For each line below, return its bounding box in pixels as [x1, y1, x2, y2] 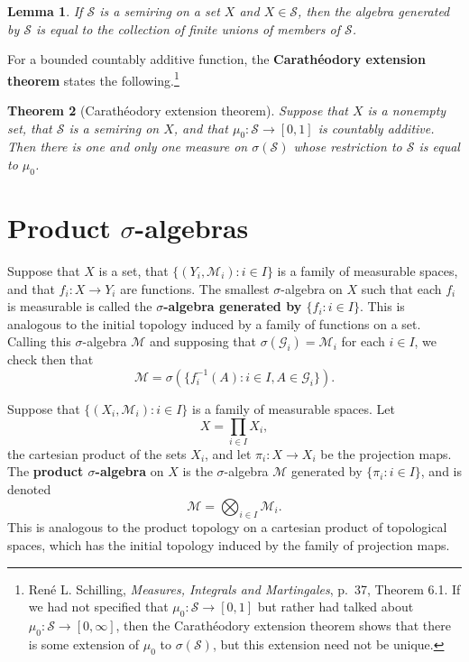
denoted [7, 480, 51, 499]
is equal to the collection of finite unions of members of [36, 19, 340, 38]
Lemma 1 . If [7, 2, 83, 20]
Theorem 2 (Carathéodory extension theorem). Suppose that [7, 101, 348, 120]
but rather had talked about [257, 597, 414, 616]
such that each [361, 279, 442, 298]
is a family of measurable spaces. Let [192, 399, 395, 418]
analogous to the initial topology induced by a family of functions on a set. [7, 314, 421, 333]
